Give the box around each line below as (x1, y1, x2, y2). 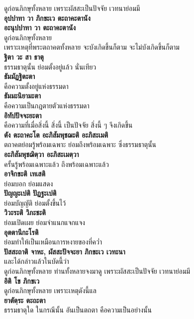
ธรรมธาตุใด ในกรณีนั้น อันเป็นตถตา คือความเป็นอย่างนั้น (4, 305, 152, 315)
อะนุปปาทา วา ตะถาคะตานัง (4, 22, 76, 33)
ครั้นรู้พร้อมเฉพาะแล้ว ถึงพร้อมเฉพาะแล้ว (4, 159, 109, 169)
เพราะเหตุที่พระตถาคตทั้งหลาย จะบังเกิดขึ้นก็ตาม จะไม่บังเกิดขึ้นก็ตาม (4, 42, 180, 52)
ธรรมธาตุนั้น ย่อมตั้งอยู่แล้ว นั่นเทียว (4, 61, 97, 72)
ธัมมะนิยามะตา (4, 90, 41, 101)
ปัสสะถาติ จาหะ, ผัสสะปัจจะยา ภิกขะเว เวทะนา (4, 246, 125, 256)
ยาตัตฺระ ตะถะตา (4, 295, 46, 305)
